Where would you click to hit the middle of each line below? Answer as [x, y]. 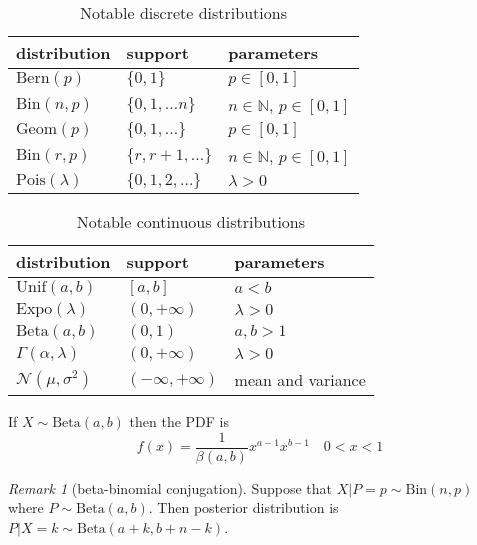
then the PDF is [179, 421]
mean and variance [300, 379]
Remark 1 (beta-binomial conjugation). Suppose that [170, 487]
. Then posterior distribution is [243, 507]
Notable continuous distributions [191, 221]
